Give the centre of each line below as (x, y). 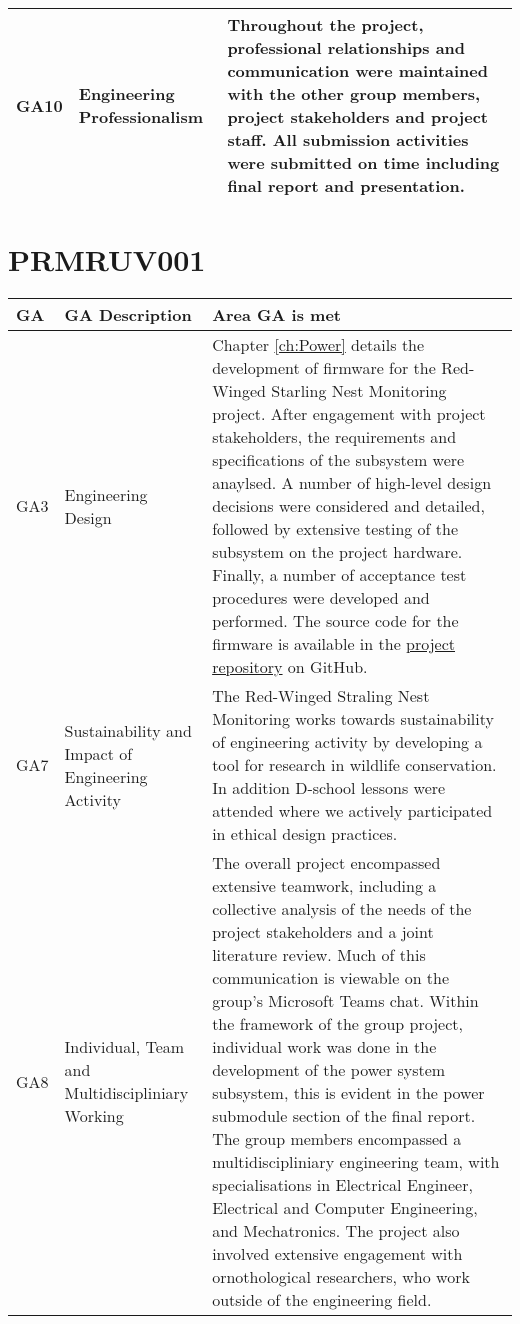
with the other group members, (354, 93)
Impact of (98, 753)
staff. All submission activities (348, 139)
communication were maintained (357, 70)
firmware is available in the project (334, 644)
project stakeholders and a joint (323, 932)
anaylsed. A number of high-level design (352, 483)
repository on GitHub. (290, 667)
